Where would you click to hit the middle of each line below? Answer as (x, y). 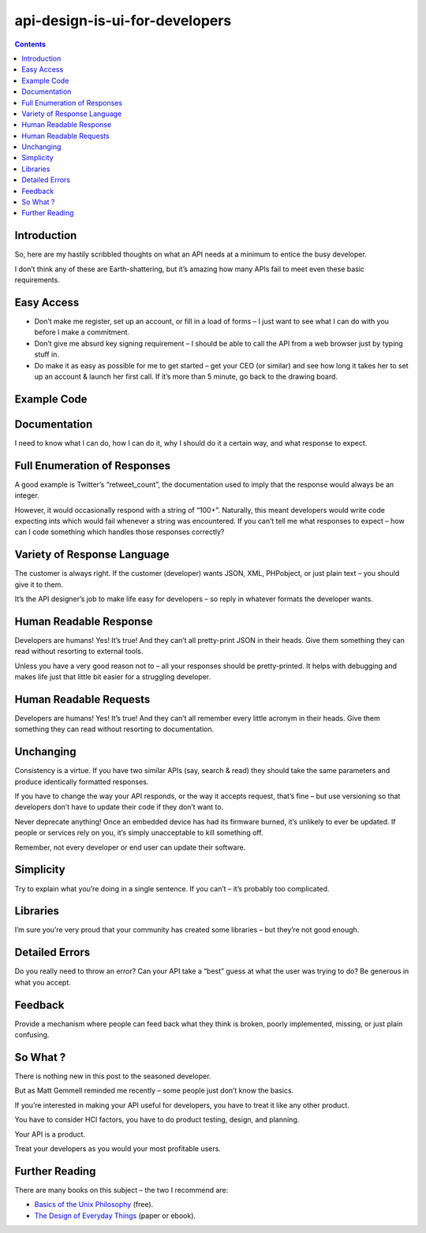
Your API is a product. (50, 1134)
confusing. (32, 1035)
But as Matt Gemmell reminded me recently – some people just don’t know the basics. (154, 1091)
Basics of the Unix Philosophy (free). (94, 1205)
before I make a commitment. (82, 332)
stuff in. (47, 354)
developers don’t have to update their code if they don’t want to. (119, 807)
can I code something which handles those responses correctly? (120, 532)
